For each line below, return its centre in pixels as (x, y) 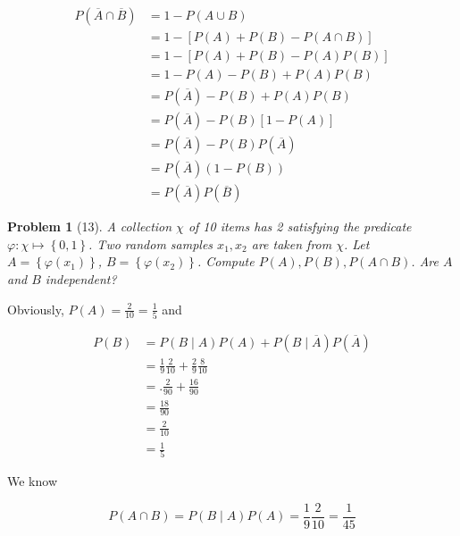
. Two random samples (151, 243)
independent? (81, 279)
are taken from (292, 243)
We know (32, 481)
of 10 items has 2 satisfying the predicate (300, 226)
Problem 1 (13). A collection (90, 226)
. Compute (226, 261)
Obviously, (36, 309)
